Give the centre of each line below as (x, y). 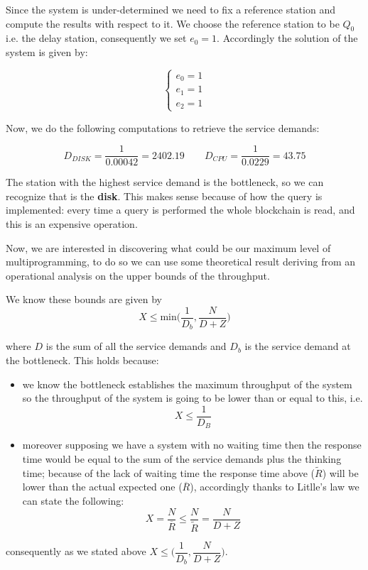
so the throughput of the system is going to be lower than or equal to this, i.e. (193, 398)
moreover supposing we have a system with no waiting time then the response (192, 445)
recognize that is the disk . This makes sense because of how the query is (164, 196)
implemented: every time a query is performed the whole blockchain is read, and (180, 210)
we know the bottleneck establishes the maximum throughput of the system (187, 384)
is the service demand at (298, 346)
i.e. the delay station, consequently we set (96, 38)
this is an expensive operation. (72, 223)
